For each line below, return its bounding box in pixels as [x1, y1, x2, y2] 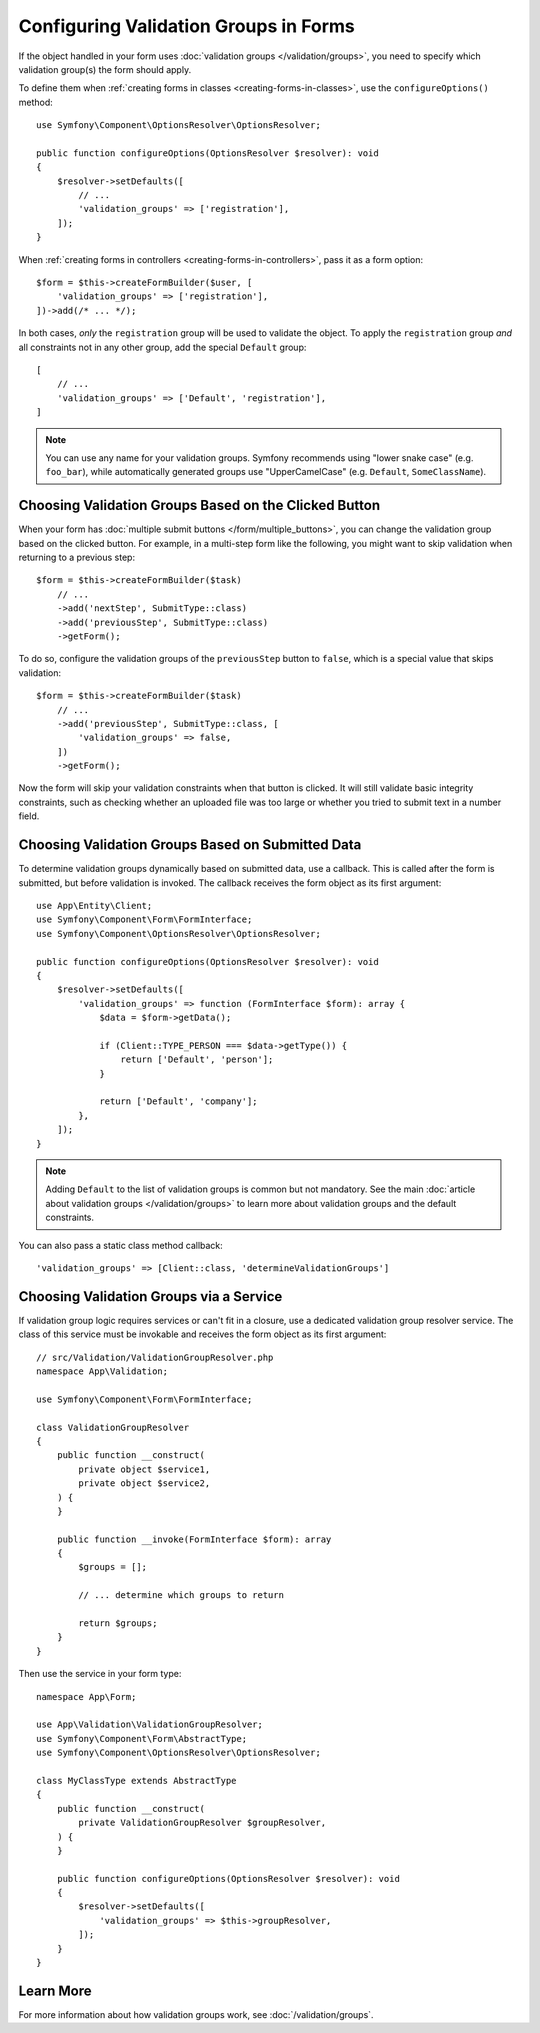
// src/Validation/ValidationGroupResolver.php [36, 1351, 274, 1363]
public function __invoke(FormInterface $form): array [56, 1533, 332, 1545]
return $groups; [78, 1618, 158, 1629]
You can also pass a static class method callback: [18, 1239, 224, 1251]
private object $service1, [78, 1463, 211, 1475]
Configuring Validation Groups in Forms [18, 15, 355, 37]
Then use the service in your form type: [18, 1668, 182, 1680]
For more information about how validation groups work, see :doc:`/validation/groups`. [18, 2008, 374, 2020]
